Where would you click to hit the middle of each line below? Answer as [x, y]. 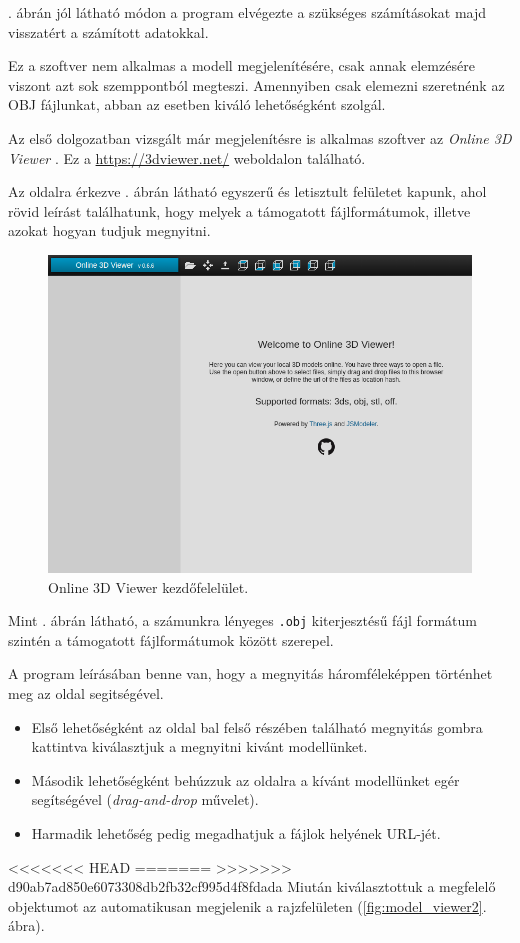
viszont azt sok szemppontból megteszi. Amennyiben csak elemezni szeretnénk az [256, 84]
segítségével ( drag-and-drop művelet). [145, 799]
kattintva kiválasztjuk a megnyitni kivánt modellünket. [199, 746]
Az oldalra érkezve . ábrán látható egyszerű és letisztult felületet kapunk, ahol [247, 191]
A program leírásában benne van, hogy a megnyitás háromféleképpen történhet [250, 673]
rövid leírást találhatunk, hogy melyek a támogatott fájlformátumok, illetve [239, 210]
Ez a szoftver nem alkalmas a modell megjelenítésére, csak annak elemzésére [241, 65]
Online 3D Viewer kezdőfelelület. [148, 586]
